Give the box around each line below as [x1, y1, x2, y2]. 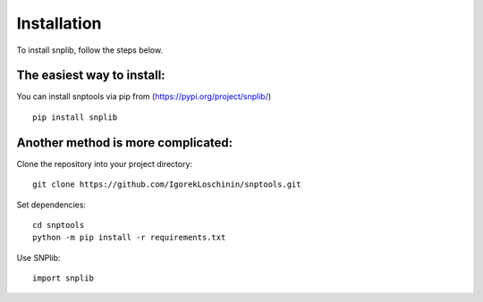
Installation [16, 13, 102, 33]
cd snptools [32, 220, 85, 230]
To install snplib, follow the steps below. [16, 45, 164, 55]
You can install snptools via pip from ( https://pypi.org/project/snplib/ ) [16, 91, 272, 102]
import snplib [32, 273, 94, 283]
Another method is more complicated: [16, 135, 233, 150]
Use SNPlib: [16, 252, 61, 263]
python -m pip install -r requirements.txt [32, 232, 226, 243]
